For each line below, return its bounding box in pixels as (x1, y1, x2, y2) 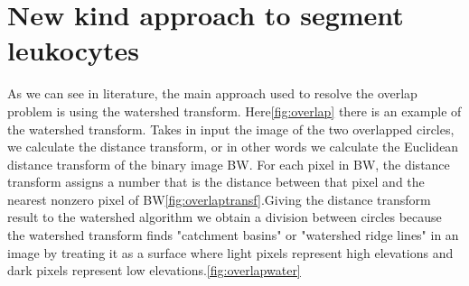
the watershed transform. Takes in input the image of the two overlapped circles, (7, 119, 455, 138)
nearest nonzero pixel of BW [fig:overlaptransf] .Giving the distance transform (7, 189, 431, 208)
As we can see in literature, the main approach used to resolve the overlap (7, 84, 417, 103)
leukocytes (7, 32, 139, 69)
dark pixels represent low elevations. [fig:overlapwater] (7, 261, 301, 280)
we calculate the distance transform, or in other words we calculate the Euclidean (7, 137, 459, 156)
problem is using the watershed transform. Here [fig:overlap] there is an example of (7, 101, 462, 120)
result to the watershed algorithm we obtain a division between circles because (7, 208, 442, 226)
